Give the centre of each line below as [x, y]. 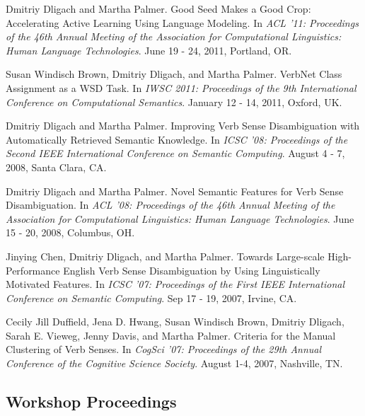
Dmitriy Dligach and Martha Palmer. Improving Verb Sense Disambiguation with [183, 126]
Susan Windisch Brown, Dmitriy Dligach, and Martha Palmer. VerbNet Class [174, 74]
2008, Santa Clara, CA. [56, 167]
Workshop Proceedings [91, 401]
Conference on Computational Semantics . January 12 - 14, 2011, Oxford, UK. [174, 102]
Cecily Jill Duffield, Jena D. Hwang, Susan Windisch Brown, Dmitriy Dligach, [175, 322]
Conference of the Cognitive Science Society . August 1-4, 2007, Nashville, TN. [174, 363]
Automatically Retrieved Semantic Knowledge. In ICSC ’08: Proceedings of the [177, 139]
